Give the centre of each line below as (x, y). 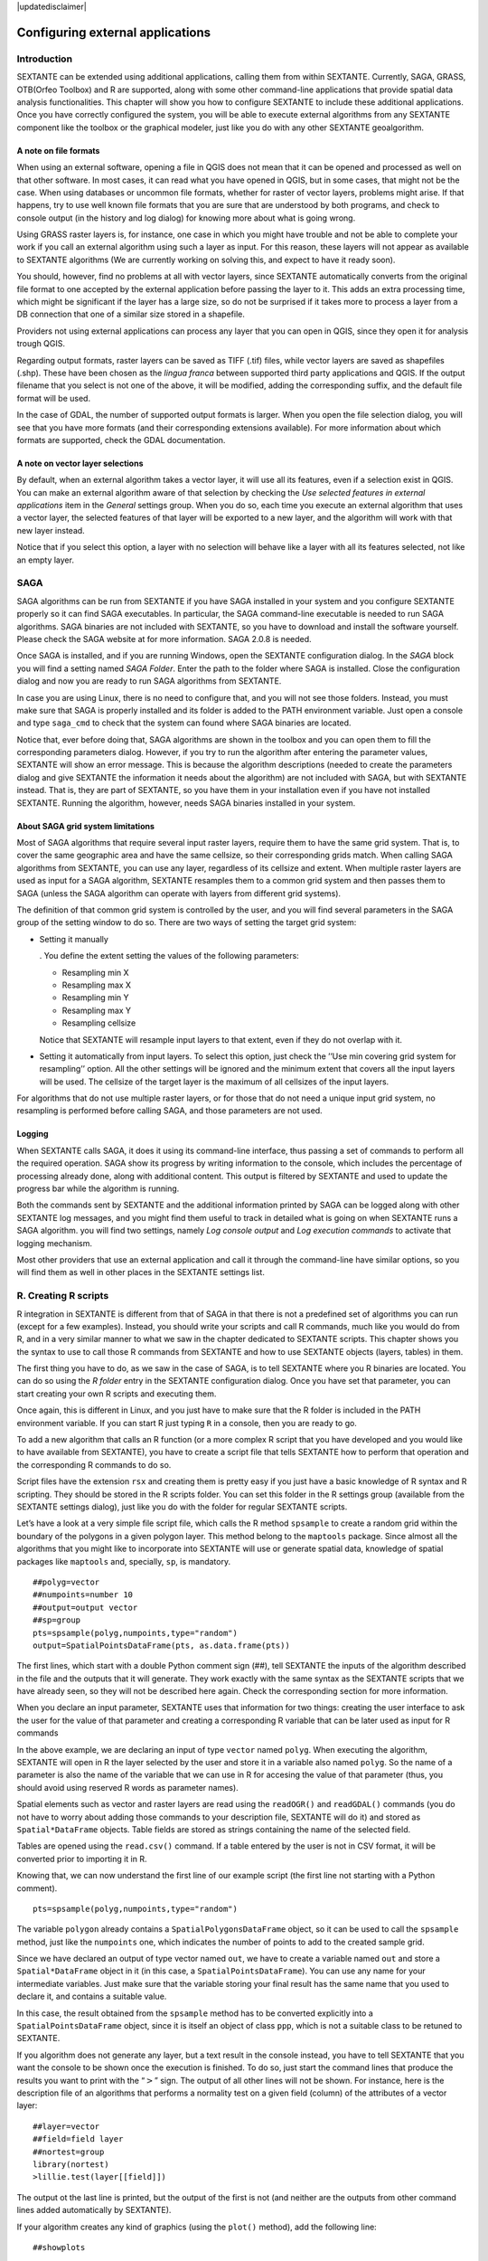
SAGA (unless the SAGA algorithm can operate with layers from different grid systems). (179, 893)
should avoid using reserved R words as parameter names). (127, 1787)
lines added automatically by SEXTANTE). (94, 2210)
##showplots (59, 2247)
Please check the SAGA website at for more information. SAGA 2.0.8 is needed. (164, 639)
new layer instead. (51, 530)
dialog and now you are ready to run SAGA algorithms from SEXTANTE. (149, 681)
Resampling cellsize (99, 1023)
